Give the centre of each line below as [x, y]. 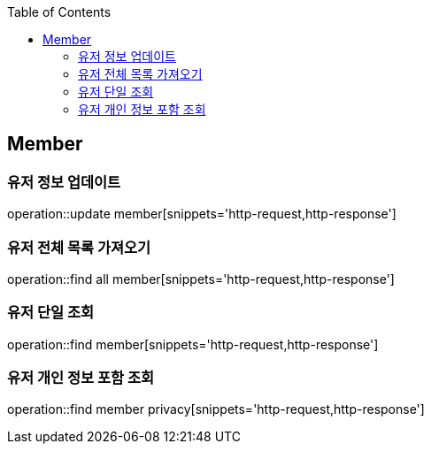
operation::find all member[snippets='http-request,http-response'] [201, 279]
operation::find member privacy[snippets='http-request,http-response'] [216, 409]
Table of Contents [59, 12]
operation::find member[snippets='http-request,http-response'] [193, 344]
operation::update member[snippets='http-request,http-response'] [202, 214]
